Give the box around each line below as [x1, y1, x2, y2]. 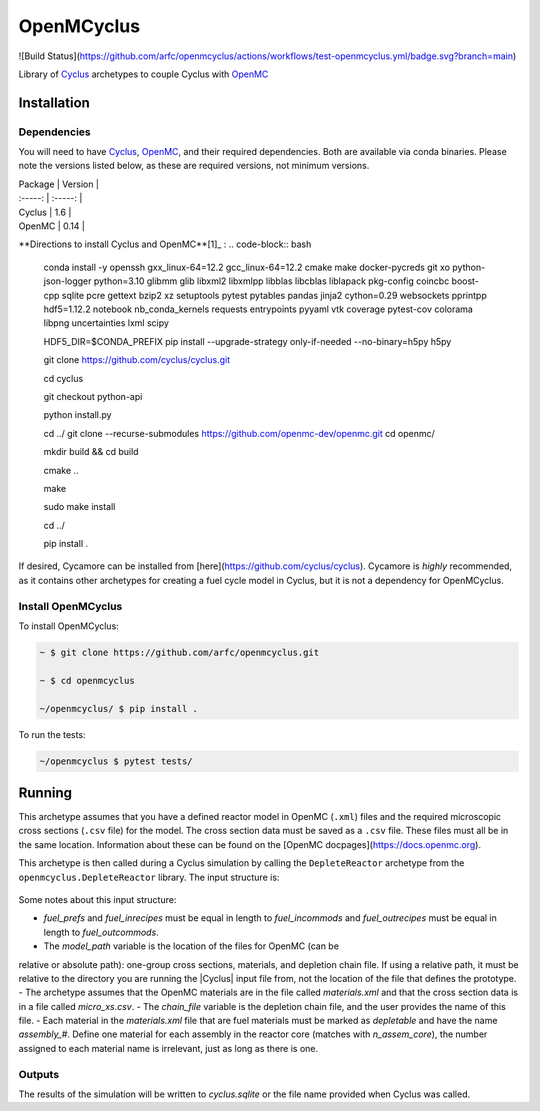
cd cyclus [43, 372, 84, 384]
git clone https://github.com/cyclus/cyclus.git [43, 354, 230, 366]
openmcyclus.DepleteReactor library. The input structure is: [18, 871, 280, 883]
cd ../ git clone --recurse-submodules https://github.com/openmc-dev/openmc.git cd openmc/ [43, 427, 435, 439]
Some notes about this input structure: [18, 893, 177, 905]
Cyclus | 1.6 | [18, 206, 72, 218]
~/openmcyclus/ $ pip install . [39, 703, 199, 714]
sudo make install [43, 501, 116, 513]
